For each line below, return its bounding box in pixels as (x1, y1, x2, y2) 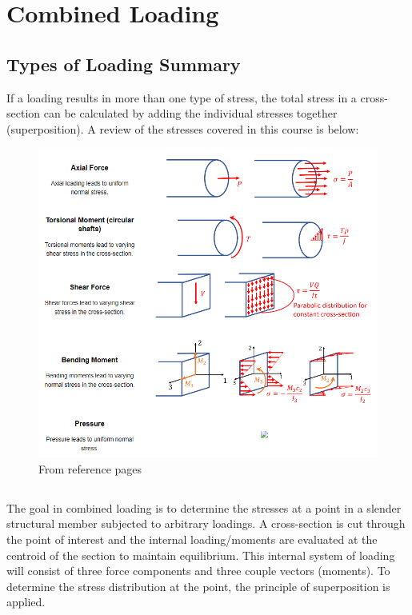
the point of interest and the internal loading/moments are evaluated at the (6, 531, 378, 548)
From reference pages (38, 460, 142, 477)
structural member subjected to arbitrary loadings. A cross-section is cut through (6, 515, 406, 532)
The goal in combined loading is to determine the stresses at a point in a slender (6, 499, 402, 516)
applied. (6, 593, 46, 610)
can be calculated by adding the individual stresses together (43, 105, 338, 122)
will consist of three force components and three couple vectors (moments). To (6, 562, 390, 579)
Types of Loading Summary (6, 51, 241, 76)
